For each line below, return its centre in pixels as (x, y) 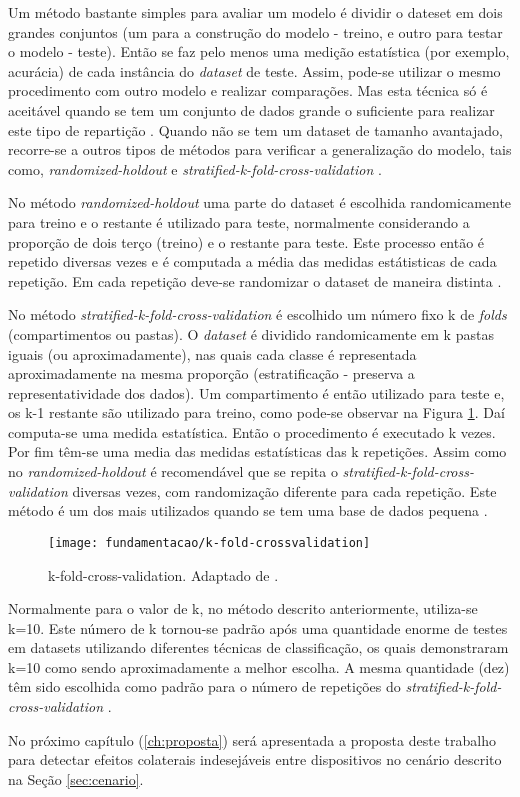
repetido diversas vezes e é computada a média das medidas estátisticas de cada (252, 261)
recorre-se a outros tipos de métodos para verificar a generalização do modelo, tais (260, 149)
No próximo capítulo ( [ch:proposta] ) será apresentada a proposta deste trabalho (252, 739)
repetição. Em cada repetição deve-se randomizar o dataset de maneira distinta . (255, 280)
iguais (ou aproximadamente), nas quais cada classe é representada (212, 353)
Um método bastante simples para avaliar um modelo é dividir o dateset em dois (255, 12)
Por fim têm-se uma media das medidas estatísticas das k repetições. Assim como (257, 451)
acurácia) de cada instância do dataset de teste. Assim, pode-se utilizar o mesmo (254, 70)
